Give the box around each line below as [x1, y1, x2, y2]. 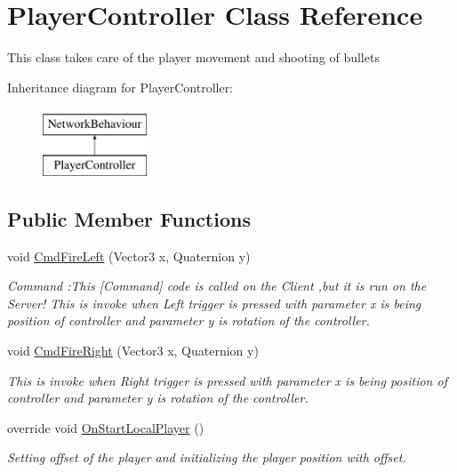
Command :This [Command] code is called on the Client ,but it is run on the [7, 276, 427, 295]
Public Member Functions [7, 204, 251, 232]
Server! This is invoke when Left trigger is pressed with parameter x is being [7, 293, 421, 312]
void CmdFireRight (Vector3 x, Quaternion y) [7, 341, 259, 360]
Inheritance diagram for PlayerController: [7, 77, 234, 96]
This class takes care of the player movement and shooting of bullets [7, 48, 380, 67]
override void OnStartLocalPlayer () [7, 418, 204, 436]
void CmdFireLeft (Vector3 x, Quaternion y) [7, 246, 251, 265]
